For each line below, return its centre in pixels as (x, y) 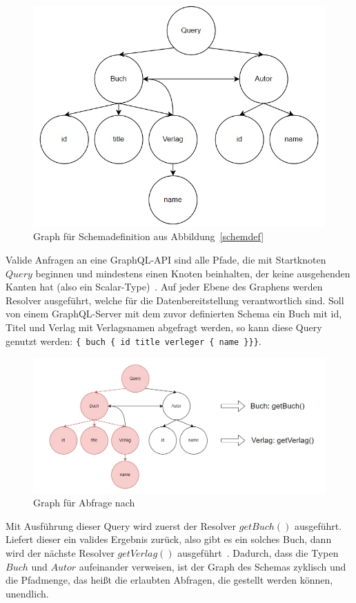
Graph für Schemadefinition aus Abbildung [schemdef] (149, 236)
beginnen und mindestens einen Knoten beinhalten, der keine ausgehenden (193, 273)
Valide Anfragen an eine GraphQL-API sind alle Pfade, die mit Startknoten (166, 259)
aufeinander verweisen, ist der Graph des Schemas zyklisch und (212, 566)
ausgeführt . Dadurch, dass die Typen (258, 553)
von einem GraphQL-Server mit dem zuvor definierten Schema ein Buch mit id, (174, 314)
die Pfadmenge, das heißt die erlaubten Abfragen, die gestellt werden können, (169, 580)
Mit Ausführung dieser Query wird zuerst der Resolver (121, 525)
